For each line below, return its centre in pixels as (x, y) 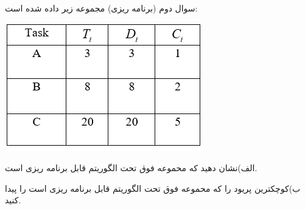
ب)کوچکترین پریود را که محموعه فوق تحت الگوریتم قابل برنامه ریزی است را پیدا (153, 188)
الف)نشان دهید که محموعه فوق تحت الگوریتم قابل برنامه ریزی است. (131, 168)
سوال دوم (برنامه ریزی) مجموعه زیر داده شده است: (101, 8)
